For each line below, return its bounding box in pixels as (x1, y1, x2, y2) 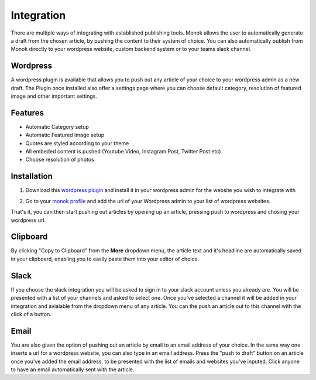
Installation (11, 172, 53, 182)
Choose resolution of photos (25, 156, 94, 163)
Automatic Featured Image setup (25, 132, 105, 139)
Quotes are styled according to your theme (25, 139, 129, 146)
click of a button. (11, 310, 52, 317)
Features (11, 108, 44, 118)
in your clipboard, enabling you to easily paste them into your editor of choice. (11, 255, 200, 262)
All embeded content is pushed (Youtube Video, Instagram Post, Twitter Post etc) (25, 148, 221, 155)
